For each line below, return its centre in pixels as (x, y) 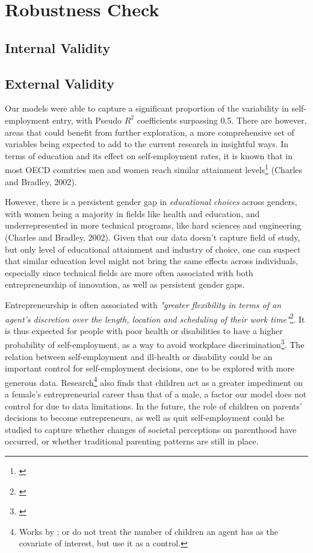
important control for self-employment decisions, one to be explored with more (150, 368)
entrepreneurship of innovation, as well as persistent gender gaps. (125, 284)
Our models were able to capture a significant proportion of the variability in (147, 108)
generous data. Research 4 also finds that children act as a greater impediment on (154, 381)
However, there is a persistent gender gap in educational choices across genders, (151, 202)
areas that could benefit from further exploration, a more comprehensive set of (150, 132)
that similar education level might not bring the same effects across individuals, (152, 261)
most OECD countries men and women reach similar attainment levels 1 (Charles (154, 169)
